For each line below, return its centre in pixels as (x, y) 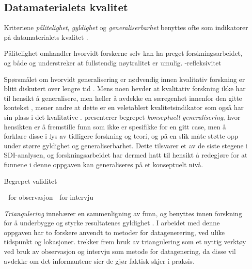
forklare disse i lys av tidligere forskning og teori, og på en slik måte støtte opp (121, 136)
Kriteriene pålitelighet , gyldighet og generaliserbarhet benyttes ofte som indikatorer (126, 27)
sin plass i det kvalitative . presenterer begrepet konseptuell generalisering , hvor (122, 117)
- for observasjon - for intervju (49, 197)
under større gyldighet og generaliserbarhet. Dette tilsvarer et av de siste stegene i (126, 145)
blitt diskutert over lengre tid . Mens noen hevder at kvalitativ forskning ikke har (125, 88)
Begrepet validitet (31, 181)
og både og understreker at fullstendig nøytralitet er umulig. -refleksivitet (113, 62)
